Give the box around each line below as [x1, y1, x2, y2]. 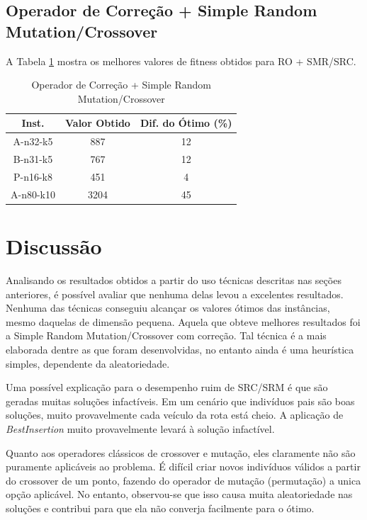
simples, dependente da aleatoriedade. [6, 356, 170, 371]
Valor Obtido [65, 115, 130, 130]
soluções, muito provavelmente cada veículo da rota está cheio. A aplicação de [6, 407, 344, 422]
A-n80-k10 [11, 186, 55, 201]
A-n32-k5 [13, 134, 53, 149]
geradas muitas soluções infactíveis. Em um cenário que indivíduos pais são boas [6, 393, 355, 408]
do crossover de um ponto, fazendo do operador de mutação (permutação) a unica [6, 473, 361, 487]
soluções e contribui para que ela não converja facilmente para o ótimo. [6, 500, 315, 515]
